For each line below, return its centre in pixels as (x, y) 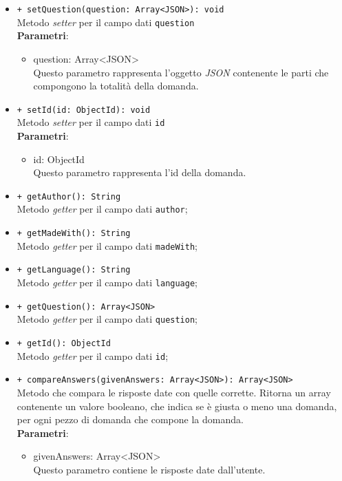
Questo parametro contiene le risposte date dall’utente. (149, 469)
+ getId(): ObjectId (64, 344)
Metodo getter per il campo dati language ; (107, 282)
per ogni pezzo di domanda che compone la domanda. (130, 419)
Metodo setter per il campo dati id (91, 122)
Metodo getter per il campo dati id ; (93, 355)
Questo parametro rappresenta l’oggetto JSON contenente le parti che (181, 72)
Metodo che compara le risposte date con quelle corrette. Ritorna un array (174, 392)
